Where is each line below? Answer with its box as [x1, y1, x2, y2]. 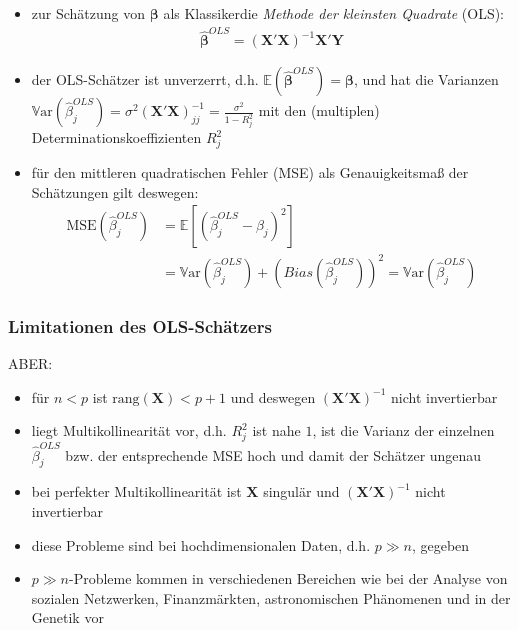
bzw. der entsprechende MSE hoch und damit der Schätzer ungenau [65, 444, 482, 465]
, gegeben [411, 534, 470, 555]
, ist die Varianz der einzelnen [312, 420, 495, 441]
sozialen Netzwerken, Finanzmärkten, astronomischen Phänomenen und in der [31, 587, 511, 608]
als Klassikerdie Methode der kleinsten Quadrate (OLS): [163, 3, 505, 23]
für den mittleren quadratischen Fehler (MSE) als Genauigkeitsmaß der [31, 162, 469, 183]
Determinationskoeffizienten [31, 127, 202, 148]
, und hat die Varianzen [354, 69, 499, 90]
